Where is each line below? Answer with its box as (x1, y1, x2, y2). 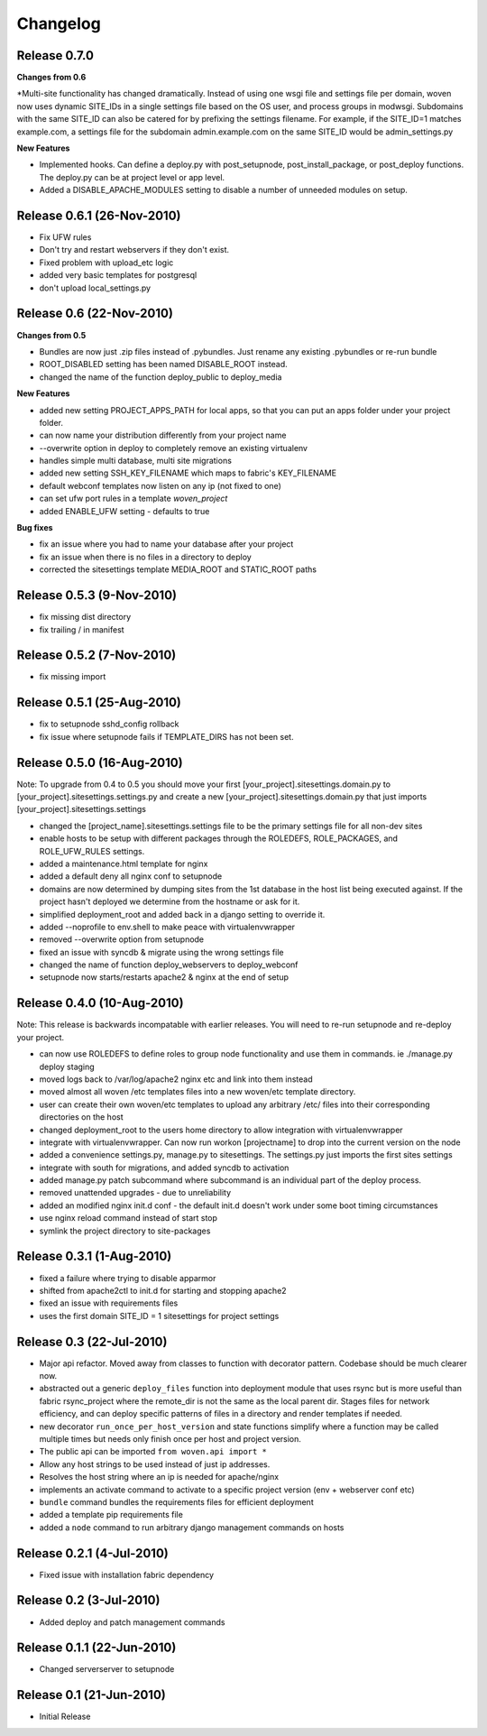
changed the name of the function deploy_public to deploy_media (39, 371, 282, 383)
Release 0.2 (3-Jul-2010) (16, 1593, 161, 1608)
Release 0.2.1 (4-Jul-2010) (16, 1546, 169, 1561)
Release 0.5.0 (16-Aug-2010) (16, 754, 184, 771)
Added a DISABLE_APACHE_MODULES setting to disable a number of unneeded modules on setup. (39, 185, 408, 196)
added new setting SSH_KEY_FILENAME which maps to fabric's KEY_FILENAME (39, 467, 337, 478)
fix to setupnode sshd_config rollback (39, 718, 179, 730)
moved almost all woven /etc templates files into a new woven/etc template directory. (39, 1086, 356, 1097)
